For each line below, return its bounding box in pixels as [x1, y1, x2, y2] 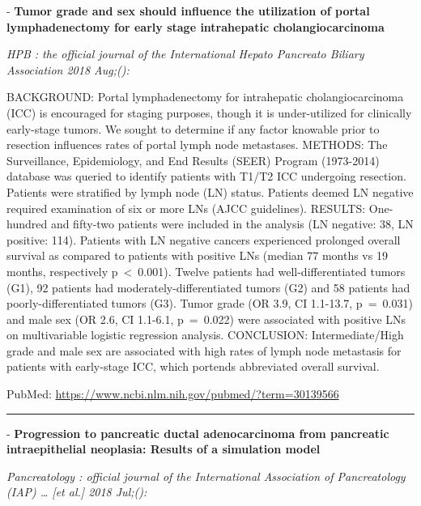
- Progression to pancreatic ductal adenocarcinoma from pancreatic [6, 424, 389, 441]
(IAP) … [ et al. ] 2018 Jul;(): [6, 483, 147, 500]
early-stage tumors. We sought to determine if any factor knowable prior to [6, 120, 380, 137]
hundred [6, 215, 48, 232]
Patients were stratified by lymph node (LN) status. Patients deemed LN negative [6, 183, 414, 200]
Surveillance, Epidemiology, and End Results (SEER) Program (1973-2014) [6, 151, 380, 168]
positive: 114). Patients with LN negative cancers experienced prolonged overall [6, 231, 401, 248]
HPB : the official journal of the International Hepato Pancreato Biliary [6, 45, 364, 62]
